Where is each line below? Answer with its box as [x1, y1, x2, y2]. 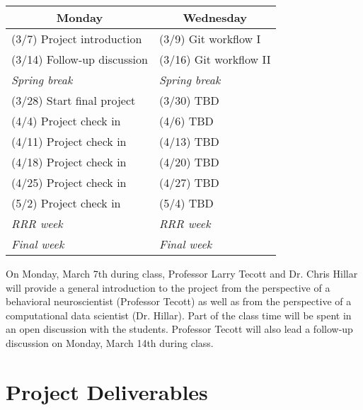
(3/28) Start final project [11, 92, 136, 108]
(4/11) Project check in [11, 133, 127, 149]
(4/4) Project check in [11, 113, 121, 129]
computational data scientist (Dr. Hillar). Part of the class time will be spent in [6, 307, 352, 322]
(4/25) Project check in [11, 174, 127, 190]
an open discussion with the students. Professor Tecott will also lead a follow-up [6, 321, 353, 336]
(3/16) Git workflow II [159, 51, 271, 67]
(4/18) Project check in [11, 154, 127, 170]
